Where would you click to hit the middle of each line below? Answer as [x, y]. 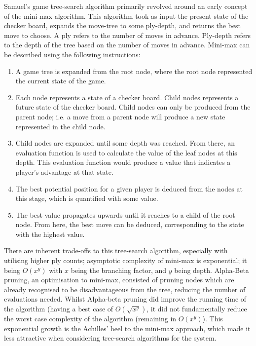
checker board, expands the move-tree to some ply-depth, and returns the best [122, 25]
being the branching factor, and [119, 270]
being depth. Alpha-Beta [212, 270]
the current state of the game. [61, 81]
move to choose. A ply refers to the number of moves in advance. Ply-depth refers [127, 35]
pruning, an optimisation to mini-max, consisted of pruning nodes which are [119, 280]
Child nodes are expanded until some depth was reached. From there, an [125, 143]
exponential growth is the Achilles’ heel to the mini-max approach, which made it [127, 328]
